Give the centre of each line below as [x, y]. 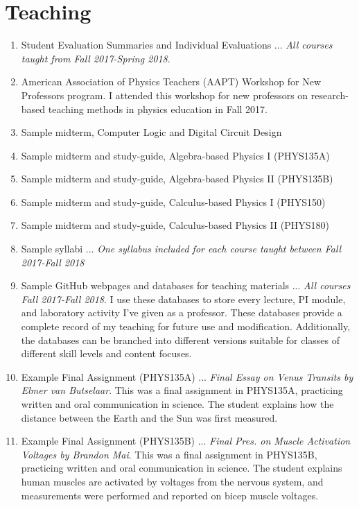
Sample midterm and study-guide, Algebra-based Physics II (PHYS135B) [177, 179]
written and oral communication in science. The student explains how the [177, 404]
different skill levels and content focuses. [106, 353]
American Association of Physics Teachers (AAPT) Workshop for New [171, 81]
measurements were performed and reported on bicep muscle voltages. [170, 495]
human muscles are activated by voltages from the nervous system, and [172, 481]
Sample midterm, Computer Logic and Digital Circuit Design [151, 132]
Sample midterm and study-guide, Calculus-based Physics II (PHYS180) [175, 225]
